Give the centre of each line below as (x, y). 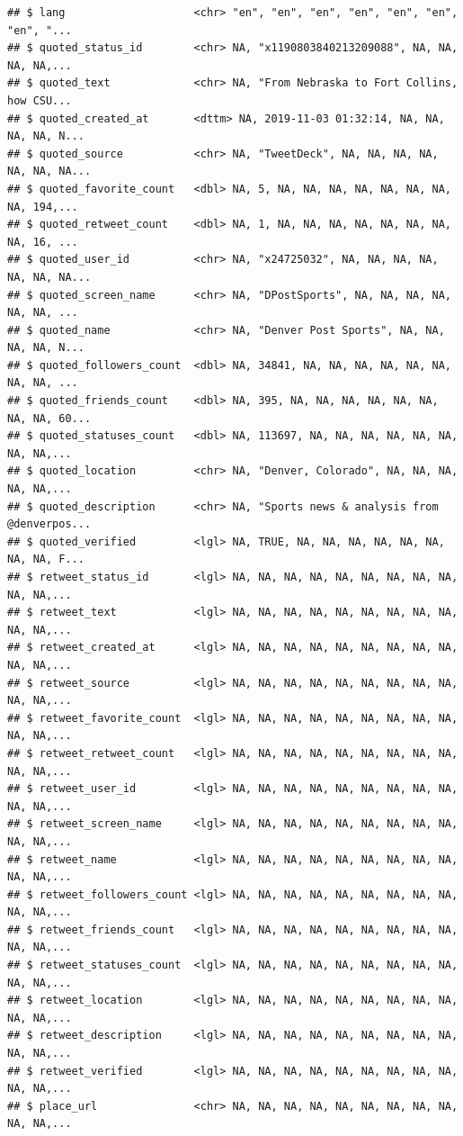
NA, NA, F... (46, 559)
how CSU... (40, 100)
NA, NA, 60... (49, 418)
